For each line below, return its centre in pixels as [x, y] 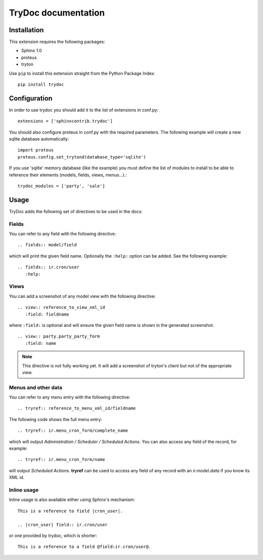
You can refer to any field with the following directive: [63, 234]
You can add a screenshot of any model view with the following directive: [82, 296]
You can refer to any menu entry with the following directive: [70, 397]
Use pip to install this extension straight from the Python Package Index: [82, 73]
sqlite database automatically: [39, 139]
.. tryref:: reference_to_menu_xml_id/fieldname [77, 408]
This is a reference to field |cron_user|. [70, 511]
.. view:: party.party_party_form [59, 336]
